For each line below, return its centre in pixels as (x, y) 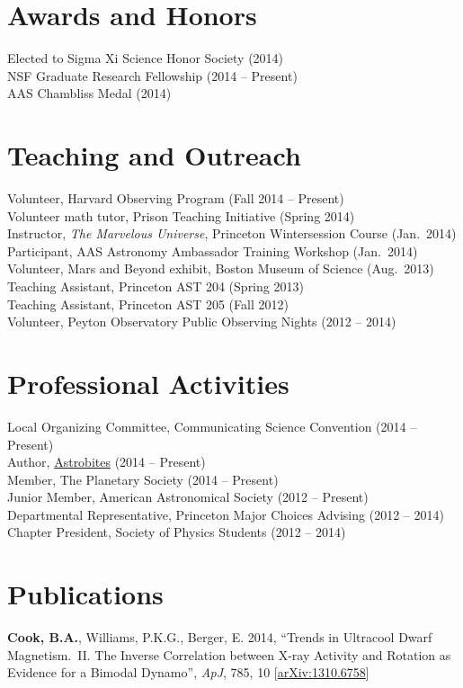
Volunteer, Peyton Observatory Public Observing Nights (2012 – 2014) (202, 322)
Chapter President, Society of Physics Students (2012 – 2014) (177, 532)
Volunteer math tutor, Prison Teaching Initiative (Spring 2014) (181, 215)
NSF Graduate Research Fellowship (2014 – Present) (152, 75)
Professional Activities (148, 383)
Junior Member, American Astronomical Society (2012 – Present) (188, 497)
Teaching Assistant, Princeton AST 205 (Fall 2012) (148, 304)
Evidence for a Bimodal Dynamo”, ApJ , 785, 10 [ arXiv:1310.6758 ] (188, 672)
